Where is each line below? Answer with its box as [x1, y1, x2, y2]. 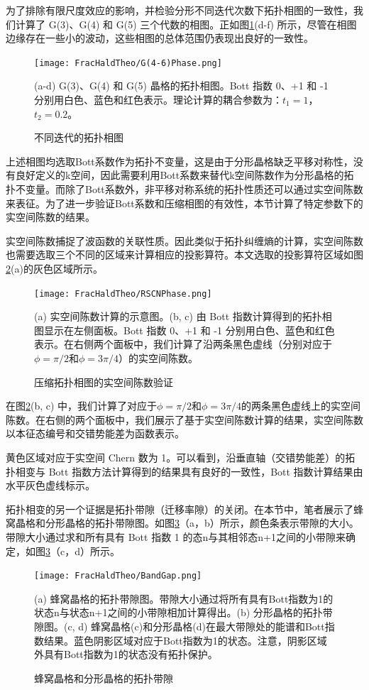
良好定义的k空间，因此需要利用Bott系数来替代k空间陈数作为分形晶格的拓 [15, 168, 354, 182]
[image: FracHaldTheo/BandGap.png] [34, 571, 202, 581]
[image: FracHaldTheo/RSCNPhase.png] [34, 288, 212, 299]
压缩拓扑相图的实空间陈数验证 [34, 374, 173, 389]
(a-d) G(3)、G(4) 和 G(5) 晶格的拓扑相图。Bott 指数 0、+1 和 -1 [34, 78, 329, 93]
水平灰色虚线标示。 [6, 478, 95, 493]
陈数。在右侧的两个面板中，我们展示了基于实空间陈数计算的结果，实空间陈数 [6, 412, 363, 427]
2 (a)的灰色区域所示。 [6, 261, 103, 275]
